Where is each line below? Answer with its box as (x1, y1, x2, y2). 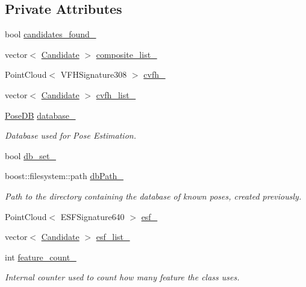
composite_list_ (96, 48, 157, 60)
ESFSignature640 (60, 210, 125, 222)
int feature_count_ (5, 250, 76, 263)
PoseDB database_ (5, 109, 76, 121)
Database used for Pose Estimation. (5, 129, 136, 142)
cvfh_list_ (96, 88, 136, 101)
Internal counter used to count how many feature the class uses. (5, 271, 240, 283)
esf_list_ (96, 230, 130, 243)
